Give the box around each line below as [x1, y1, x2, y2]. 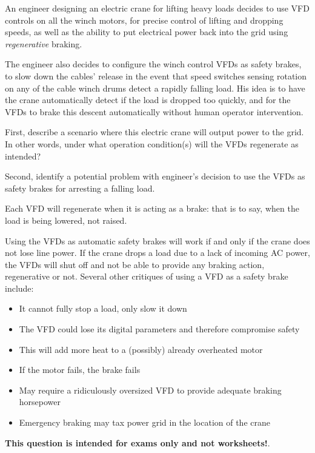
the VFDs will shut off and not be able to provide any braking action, [5, 258, 265, 270]
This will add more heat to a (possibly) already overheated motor [19, 343, 263, 355]
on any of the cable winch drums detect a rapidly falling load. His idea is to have [5, 81, 305, 94]
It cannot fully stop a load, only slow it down [19, 302, 187, 315]
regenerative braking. [5, 37, 82, 50]
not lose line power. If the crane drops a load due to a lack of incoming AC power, [5, 246, 310, 259]
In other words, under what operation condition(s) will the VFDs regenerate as [5, 137, 299, 150]
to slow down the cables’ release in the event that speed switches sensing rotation [5, 69, 307, 82]
